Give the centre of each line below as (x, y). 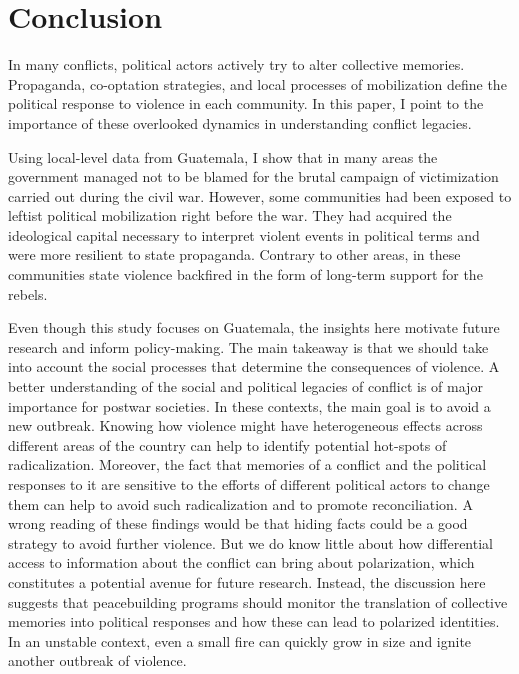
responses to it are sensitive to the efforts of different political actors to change (249, 484)
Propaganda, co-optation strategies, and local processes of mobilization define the (257, 83)
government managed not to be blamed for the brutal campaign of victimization (253, 176)
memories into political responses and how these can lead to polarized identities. (254, 621)
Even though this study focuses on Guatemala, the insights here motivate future (254, 327)
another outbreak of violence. (97, 660)
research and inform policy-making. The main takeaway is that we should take (248, 346)
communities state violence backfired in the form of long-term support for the (245, 274)
